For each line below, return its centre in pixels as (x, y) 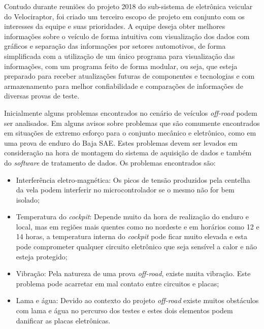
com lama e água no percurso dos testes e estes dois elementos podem (124, 310)
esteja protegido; (42, 256)
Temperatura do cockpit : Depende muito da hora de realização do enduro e (132, 217)
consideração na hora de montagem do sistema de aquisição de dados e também (128, 153)
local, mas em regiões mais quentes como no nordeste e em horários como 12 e (138, 226)
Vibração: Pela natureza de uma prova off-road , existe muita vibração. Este (133, 273)
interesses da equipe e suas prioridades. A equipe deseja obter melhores (115, 26)
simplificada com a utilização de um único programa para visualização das (120, 56)
